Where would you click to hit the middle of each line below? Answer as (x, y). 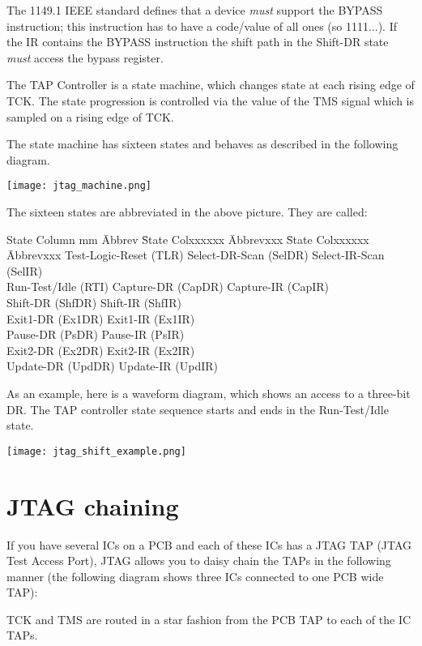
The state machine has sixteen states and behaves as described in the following (202, 144)
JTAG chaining (93, 505)
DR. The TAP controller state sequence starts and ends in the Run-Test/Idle (198, 409)
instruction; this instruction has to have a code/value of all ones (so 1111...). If (202, 26)
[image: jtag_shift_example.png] (96, 451)
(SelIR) (25, 270)
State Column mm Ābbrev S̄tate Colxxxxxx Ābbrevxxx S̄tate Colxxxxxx (188, 239)
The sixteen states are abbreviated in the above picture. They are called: (187, 212)
